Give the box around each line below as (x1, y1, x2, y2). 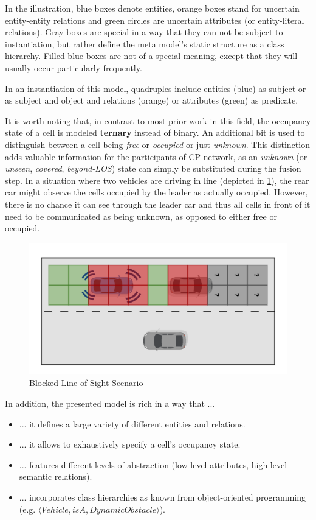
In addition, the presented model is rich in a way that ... (5, 397, 215, 410)
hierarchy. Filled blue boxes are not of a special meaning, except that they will (5, 49, 298, 62)
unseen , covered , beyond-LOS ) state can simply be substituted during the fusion (5, 162, 301, 175)
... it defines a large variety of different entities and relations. (19, 417, 246, 430)
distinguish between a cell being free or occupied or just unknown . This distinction (5, 138, 310, 150)
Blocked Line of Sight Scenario (29, 376, 143, 389)
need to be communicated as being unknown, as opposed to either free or (5, 209, 277, 222)
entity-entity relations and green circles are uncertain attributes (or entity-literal (5, 13, 304, 26)
